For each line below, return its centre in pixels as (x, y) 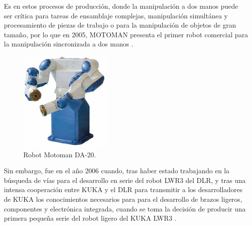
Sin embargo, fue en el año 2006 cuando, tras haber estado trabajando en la (117, 171)
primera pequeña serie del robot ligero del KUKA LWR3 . (90, 218)
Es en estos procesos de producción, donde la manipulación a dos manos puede (121, 6)
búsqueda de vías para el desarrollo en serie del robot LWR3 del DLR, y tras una (125, 180)
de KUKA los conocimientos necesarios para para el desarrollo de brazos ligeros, (123, 199)
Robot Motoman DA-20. (60, 154)
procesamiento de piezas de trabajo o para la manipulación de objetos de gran (120, 25)
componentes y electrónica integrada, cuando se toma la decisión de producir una (125, 208)
